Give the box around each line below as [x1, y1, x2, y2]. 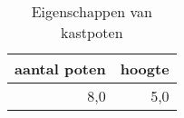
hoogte [120, 58, 169, 79]
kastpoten [61, 22, 123, 43]
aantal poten [15, 58, 106, 79]
